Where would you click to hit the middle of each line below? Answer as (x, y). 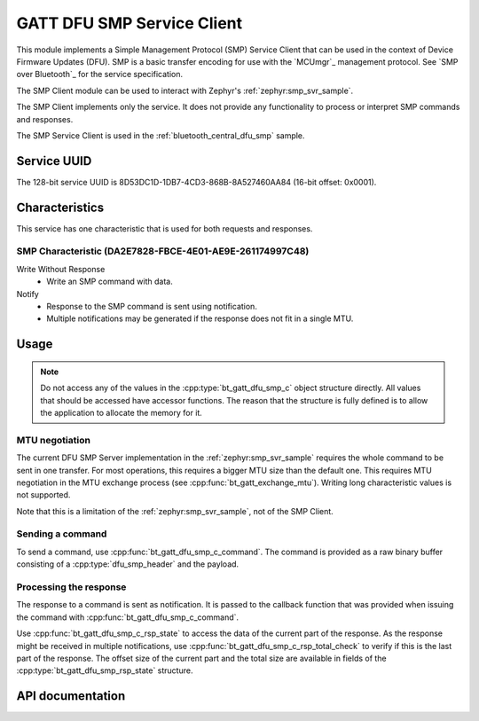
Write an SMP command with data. (110, 282)
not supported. (43, 495)
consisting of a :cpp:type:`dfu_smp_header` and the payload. (128, 564)
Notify (27, 294)
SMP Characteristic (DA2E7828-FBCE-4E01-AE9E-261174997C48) (163, 251)
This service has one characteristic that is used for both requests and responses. (165, 228)
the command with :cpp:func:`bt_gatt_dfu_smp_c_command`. (128, 617)
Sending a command (62, 534)
